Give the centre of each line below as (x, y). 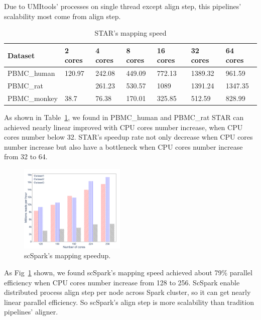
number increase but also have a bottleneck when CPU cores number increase (123, 146)
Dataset (21, 55)
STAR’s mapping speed (130, 33)
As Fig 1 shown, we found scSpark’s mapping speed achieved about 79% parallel (128, 273)
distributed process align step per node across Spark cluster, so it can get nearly (127, 292)
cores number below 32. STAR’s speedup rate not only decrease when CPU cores (128, 137)
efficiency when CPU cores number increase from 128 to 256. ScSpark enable (122, 282)
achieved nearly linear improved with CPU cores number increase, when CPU (123, 127)
